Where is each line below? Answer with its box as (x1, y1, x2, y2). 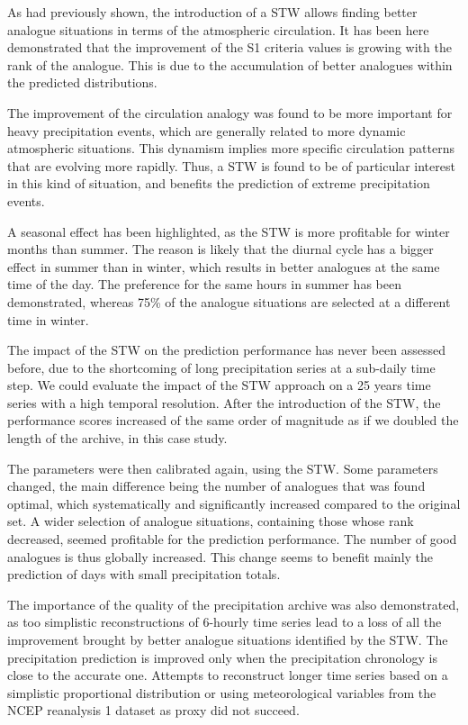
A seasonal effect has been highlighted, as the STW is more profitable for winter (7, 222, 450, 240)
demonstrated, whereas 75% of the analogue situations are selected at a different (7, 292, 451, 311)
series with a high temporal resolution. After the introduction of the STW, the (7, 393, 441, 412)
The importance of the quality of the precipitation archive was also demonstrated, (7, 594, 460, 613)
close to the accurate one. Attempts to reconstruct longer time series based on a (7, 666, 448, 684)
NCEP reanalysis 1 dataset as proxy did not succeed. (7, 701, 300, 720)
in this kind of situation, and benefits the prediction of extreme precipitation (7, 174, 430, 193)
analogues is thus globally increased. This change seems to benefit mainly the (7, 547, 434, 566)
